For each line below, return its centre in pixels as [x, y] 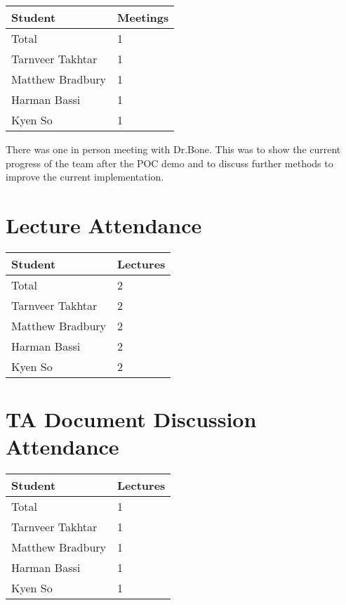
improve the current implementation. [85, 177]
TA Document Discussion [131, 419]
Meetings [143, 17]
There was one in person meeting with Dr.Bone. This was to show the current [173, 149]
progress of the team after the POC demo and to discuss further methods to [169, 163]
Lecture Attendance [104, 225]
